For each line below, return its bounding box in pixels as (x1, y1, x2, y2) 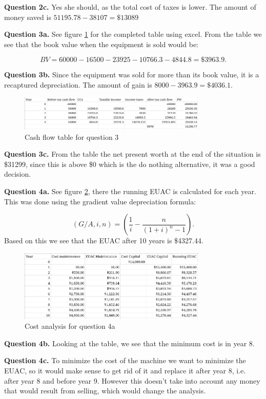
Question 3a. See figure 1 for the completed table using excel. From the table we (4, 29, 262, 39)
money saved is (4, 11, 51, 22)
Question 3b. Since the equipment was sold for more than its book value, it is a (4, 69, 259, 80)
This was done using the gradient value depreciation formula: (4, 196, 196, 206)
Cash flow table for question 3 (25, 131, 119, 142)
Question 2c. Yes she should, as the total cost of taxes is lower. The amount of (4, 2, 256, 12)
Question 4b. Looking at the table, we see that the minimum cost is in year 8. (4, 338, 255, 348)
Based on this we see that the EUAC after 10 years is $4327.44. (4, 235, 203, 246)
